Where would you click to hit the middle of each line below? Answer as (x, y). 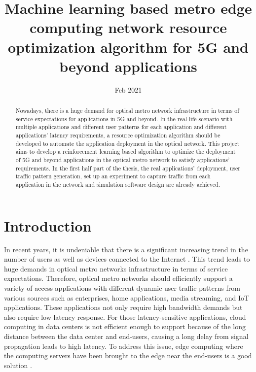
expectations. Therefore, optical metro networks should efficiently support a (118, 278)
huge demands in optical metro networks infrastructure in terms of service (116, 268)
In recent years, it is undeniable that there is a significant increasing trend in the (126, 249)
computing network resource (128, 27)
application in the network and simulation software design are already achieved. (118, 184)
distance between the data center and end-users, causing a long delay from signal (126, 336)
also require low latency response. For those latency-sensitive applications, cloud (125, 317)
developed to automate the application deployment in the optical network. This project (128, 143)
